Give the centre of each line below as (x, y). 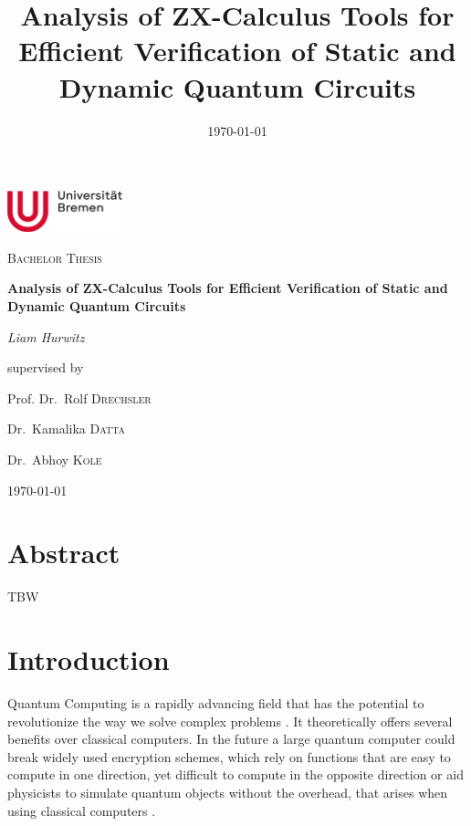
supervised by (46, 367)
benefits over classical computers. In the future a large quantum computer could (231, 739)
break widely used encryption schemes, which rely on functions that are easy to (229, 756)
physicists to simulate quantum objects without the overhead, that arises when (228, 792)
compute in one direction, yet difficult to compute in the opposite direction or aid (235, 774)
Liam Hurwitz (46, 336)
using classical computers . (82, 810)
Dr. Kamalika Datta (66, 429)
